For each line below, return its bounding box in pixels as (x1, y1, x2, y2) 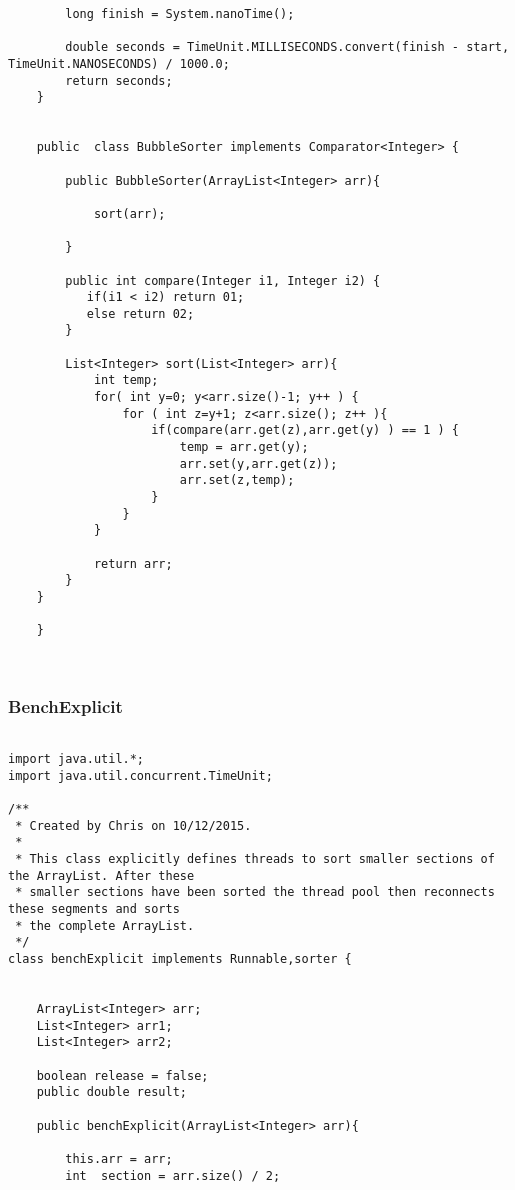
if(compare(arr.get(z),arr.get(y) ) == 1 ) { (151, 423, 460, 438)
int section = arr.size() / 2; (65, 1168, 281, 1183)
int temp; (93, 373, 159, 388)
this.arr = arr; (65, 1151, 173, 1166)
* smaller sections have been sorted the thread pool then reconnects (15, 885, 495, 900)
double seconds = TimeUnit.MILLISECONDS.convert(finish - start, (65, 40, 510, 55)
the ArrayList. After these (8, 868, 195, 883)
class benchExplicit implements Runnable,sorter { (8, 952, 352, 966)
